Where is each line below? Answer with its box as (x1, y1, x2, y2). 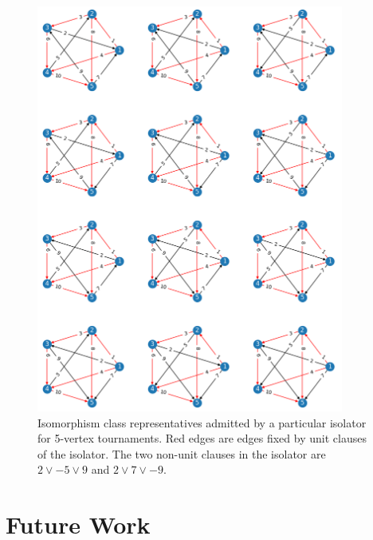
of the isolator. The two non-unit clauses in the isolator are (37, 445, 326, 462)
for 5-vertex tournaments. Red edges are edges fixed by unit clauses (37, 430, 367, 447)
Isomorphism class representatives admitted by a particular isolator (37, 414, 367, 431)
